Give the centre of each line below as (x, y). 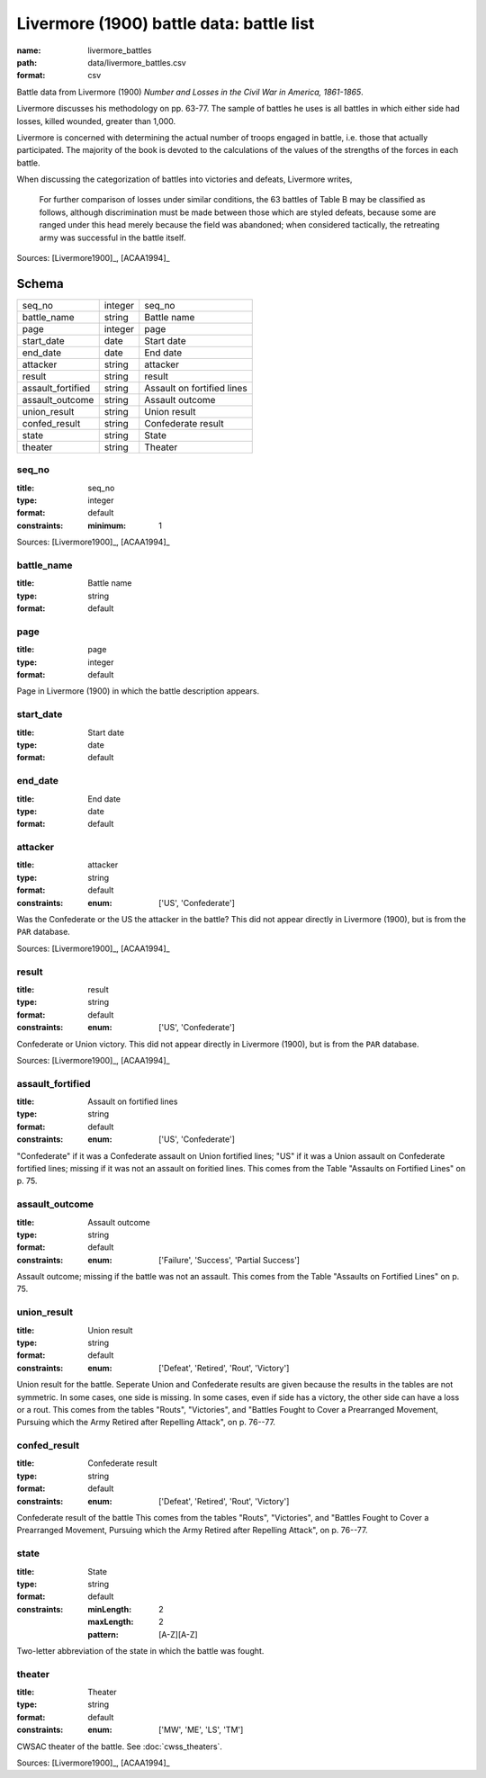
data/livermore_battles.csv (137, 62)
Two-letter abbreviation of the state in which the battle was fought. (140, 1650)
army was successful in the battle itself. (112, 238)
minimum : (107, 525)
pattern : (103, 1634)
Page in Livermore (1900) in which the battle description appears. (138, 691)
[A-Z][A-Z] (178, 1634)
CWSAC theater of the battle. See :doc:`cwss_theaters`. (119, 1747)
